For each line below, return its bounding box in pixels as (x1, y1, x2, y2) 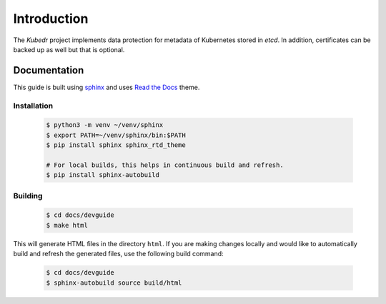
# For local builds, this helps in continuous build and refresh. (46, 161, 284, 169)
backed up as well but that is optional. (13, 45, 125, 54)
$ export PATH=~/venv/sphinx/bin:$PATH (46, 131, 186, 139)
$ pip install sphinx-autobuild (46, 171, 160, 179)
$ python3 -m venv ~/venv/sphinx (46, 121, 164, 129)
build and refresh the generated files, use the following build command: (13, 250, 224, 258)
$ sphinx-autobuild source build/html (46, 278, 182, 287)
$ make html (46, 221, 89, 229)
